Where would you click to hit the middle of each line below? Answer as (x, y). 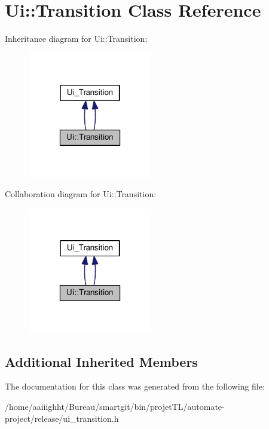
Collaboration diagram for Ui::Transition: (81, 194)
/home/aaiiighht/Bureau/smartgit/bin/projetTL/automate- (115, 407)
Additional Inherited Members (101, 361)
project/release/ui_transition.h (62, 418)
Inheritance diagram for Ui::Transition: (76, 39)
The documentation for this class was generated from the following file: (135, 386)
